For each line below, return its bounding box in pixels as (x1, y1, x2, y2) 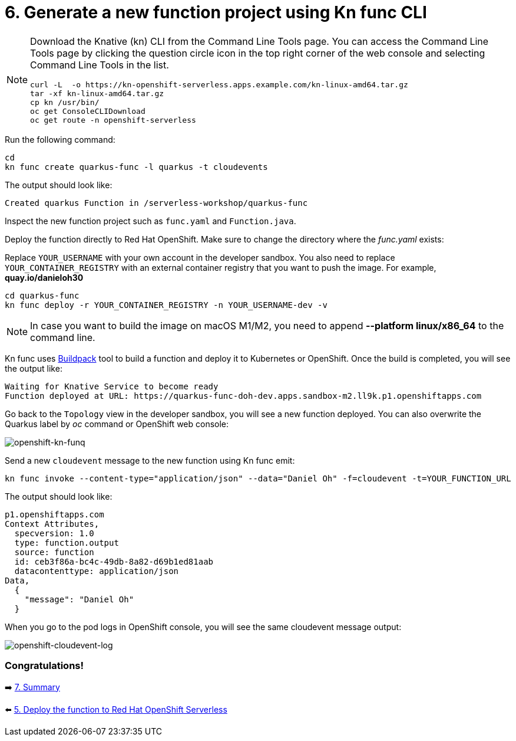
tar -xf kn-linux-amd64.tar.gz (30, 88, 164, 98)
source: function (14, 547, 94, 557)
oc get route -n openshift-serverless (30, 115, 196, 124)
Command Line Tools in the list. (30, 58, 169, 71)
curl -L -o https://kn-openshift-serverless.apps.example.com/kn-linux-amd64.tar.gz (30, 80, 408, 89)
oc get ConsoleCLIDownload (30, 106, 145, 116)
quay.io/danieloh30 (5, 272, 84, 283)
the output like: (5, 363, 62, 373)
